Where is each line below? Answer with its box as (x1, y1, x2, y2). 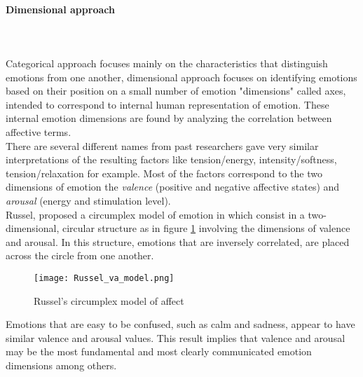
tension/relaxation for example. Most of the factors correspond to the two (6, 165, 323, 180)
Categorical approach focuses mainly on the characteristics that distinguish (6, 55, 328, 70)
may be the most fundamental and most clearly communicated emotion (6, 344, 312, 359)
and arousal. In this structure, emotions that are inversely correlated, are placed (6, 234, 350, 249)
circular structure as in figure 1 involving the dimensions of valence (62, 221, 350, 235)
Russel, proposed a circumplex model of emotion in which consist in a (6, 207, 305, 221)
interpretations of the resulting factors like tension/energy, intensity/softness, (6, 152, 337, 167)
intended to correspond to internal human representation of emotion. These (6, 97, 329, 111)
